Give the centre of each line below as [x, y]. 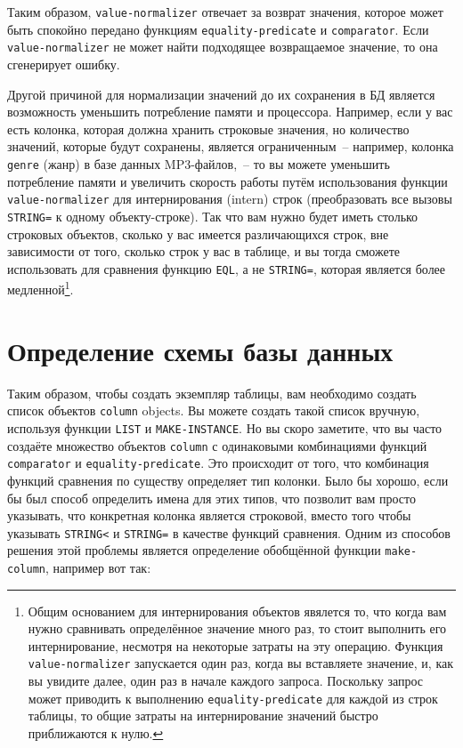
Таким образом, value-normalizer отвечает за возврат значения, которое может [225, 12]
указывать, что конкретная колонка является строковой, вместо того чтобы [209, 515]
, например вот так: [98, 568]
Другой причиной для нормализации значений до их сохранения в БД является [221, 94]
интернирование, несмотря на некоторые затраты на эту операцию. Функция [236, 645]
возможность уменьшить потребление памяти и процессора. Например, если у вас [230, 112]
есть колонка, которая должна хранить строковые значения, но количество [208, 129]
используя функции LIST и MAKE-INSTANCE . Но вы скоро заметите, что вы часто [225, 427]
